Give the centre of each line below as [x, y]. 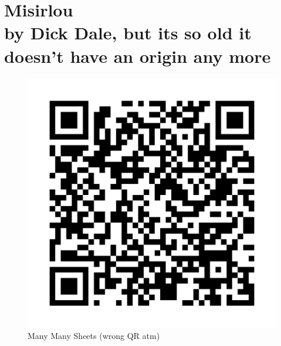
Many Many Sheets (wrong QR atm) [94, 336]
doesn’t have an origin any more [138, 56]
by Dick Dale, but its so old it [128, 33]
